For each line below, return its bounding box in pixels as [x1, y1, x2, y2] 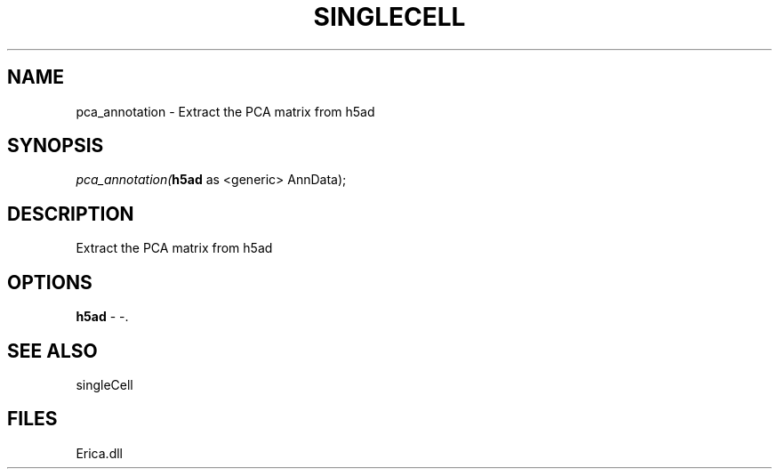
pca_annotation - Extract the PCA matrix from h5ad [76, 103, 375, 119]
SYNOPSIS [7, 134, 104, 157]
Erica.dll [76, 445, 123, 461]
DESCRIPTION [7, 202, 134, 225]
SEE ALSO [7, 339, 98, 362]
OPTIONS [7, 270, 92, 294]
